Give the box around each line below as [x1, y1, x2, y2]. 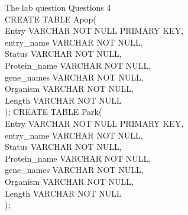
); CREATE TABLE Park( [5, 105, 102, 118]
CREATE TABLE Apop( [5, 12, 96, 25]
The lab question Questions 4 [5, 1, 111, 13]
